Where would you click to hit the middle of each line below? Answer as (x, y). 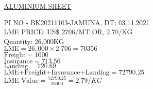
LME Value (21, 81)
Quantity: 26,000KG (34, 41)
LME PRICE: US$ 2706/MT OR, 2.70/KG (68, 32)
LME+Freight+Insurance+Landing (57, 73)
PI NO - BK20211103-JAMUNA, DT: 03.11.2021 (77, 22)
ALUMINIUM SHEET (38, 6)
